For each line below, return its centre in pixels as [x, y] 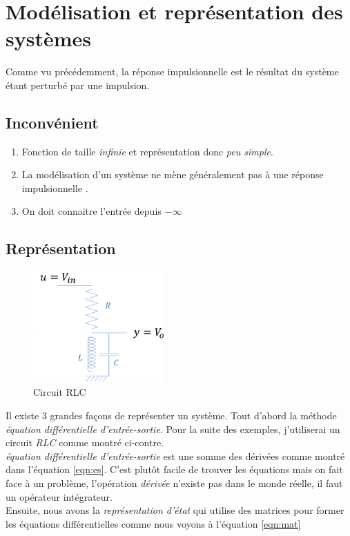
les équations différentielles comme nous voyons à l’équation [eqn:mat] [153, 523]
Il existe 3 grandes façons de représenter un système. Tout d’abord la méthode [171, 415]
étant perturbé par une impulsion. [78, 85]
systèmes [48, 38]
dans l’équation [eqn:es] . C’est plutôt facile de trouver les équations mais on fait [174, 469]
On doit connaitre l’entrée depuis [91, 211]
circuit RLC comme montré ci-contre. [85, 442]
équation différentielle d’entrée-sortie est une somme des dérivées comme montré [175, 456]
